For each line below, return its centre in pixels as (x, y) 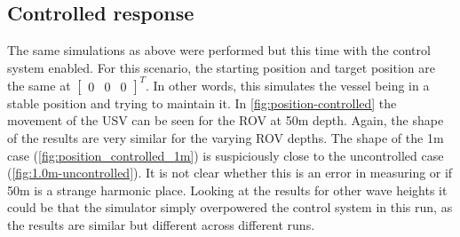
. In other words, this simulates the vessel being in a (288, 85)
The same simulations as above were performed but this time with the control (219, 50)
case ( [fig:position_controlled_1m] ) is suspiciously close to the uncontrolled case (226, 155)
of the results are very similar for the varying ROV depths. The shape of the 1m (226, 138)
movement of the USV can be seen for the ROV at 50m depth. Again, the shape (226, 120)
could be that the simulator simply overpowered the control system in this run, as (230, 207)
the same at (39, 85)
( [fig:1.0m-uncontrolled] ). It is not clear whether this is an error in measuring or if (230, 173)
